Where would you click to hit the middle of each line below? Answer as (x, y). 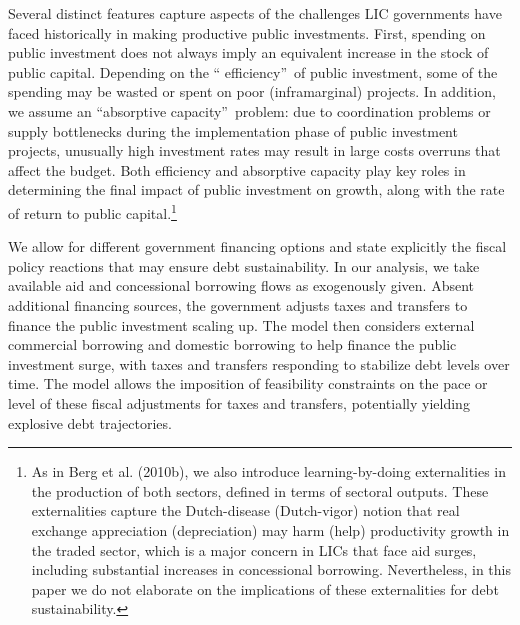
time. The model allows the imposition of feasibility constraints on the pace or (248, 383)
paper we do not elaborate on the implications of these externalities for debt (265, 588)
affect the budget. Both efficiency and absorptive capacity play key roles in (237, 169)
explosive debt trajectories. (90, 422)
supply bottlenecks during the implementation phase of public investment (233, 130)
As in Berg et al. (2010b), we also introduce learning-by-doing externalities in (269, 471)
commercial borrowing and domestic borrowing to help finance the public (232, 344)
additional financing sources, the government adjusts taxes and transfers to (238, 304)
